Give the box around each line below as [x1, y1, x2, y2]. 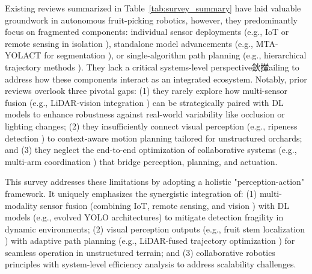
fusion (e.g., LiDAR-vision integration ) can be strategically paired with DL [5, 96, 284, 108]
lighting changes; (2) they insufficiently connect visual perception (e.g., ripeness [5, 119, 298, 132]
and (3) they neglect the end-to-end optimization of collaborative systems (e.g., [5, 143, 297, 156]
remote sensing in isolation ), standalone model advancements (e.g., [5, 37, 254, 49]
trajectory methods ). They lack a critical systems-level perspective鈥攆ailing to [5, 60, 299, 73]
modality [5, 199, 38, 211]
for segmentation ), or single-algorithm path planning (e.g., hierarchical [44, 49, 307, 61]
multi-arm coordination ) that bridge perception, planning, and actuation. [5, 155, 278, 167]
